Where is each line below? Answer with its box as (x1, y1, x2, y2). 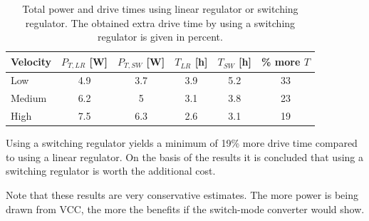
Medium (11, 91, 47, 106)
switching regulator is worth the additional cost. (6, 163, 216, 178)
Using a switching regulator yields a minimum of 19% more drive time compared (6, 135, 358, 150)
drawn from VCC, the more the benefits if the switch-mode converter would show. (6, 201, 365, 216)
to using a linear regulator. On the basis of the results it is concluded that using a (6, 149, 363, 164)
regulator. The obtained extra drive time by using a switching (25, 15, 296, 30)
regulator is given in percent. (97, 29, 223, 44)
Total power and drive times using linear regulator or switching (22, 1, 298, 16)
